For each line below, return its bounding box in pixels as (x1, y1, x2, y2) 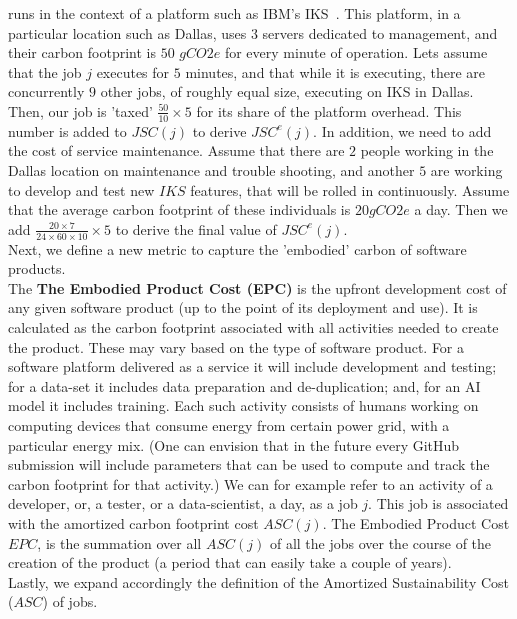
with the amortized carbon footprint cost (8, 512, 259, 533)
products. (8, 258, 66, 279)
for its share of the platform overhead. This (196, 100, 462, 121)
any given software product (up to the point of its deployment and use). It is (8, 297, 478, 318)
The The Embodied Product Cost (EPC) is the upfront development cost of (8, 277, 507, 298)
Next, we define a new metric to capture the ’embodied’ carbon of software (8, 238, 467, 259)
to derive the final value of (115, 218, 277, 239)
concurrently (8, 81, 85, 102)
